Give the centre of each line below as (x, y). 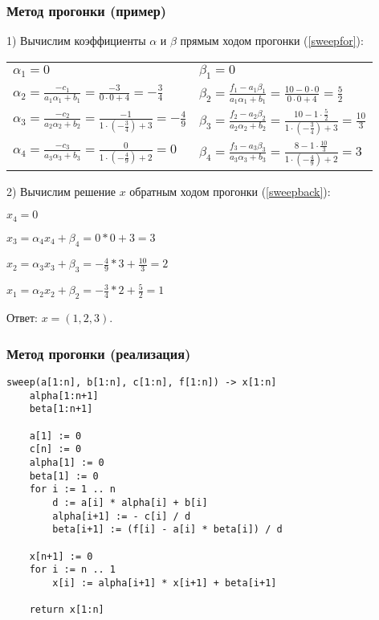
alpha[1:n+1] (64, 396)
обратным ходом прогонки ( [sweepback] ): (230, 191)
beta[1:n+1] (61, 409)
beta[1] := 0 (64, 476)
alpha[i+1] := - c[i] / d (122, 516)
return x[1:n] (67, 610)
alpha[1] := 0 (67, 462)
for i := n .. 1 (73, 570)
